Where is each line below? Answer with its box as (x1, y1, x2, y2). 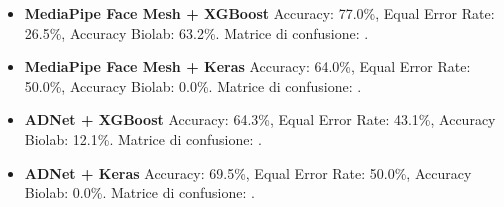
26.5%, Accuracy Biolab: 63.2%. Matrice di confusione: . (24, 22, 369, 43)
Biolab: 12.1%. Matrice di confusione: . (24, 128, 262, 149)
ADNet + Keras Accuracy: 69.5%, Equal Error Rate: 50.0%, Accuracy (24, 162, 472, 183)
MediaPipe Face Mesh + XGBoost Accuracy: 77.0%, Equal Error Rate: (24, 3, 495, 23)
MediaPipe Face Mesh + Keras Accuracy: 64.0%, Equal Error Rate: (24, 56, 471, 77)
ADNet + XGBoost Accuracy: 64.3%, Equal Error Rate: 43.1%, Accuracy (24, 109, 496, 130)
